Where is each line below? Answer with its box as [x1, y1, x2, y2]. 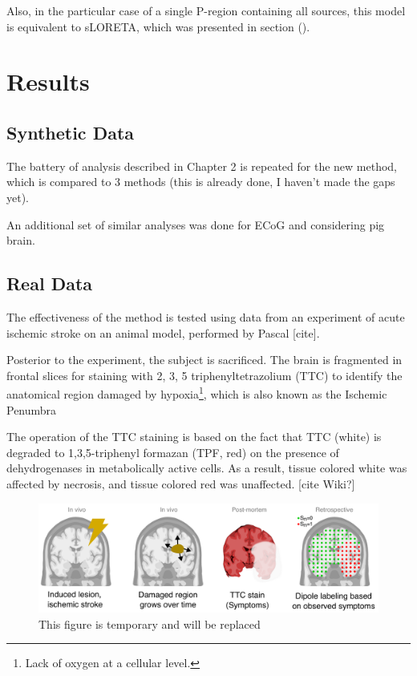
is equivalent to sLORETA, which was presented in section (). [6, 18, 310, 34]
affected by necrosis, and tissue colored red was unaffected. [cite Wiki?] [6, 475, 355, 492]
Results [6, 65, 90, 98]
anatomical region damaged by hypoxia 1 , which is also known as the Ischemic [6, 383, 387, 402]
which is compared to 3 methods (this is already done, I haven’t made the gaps [6, 173, 395, 190]
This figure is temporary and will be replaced [38, 615, 261, 632]
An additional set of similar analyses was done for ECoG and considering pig [6, 216, 385, 233]
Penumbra [6, 401, 57, 418]
